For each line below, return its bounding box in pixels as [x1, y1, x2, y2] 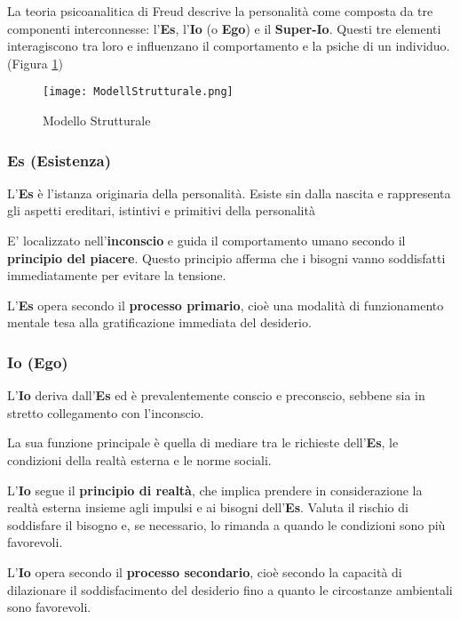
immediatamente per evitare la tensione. [7, 266, 226, 285]
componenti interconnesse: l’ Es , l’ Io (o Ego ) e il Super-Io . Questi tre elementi [7, 19, 441, 37]
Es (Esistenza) [7, 149, 112, 171]
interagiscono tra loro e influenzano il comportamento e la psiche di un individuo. [7, 36, 450, 55]
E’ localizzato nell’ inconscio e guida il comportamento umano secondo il [7, 231, 406, 250]
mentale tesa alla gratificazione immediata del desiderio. [7, 313, 312, 332]
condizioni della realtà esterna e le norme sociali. [7, 451, 272, 469]
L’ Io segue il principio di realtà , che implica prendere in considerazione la [7, 480, 423, 499]
